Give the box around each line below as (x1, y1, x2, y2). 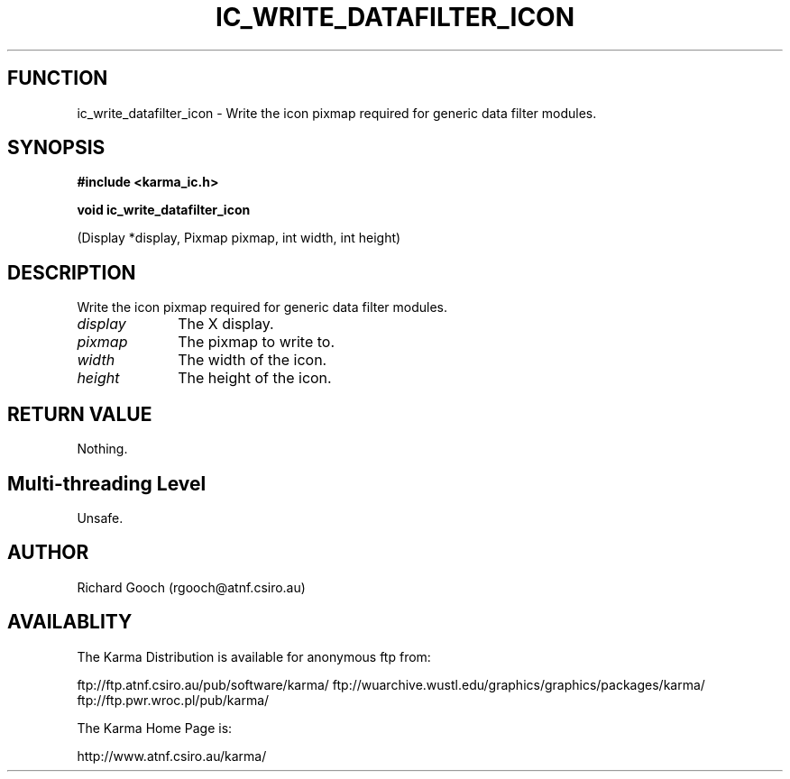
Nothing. (77, 441, 128, 457)
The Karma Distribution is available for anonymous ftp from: (77, 648, 431, 664)
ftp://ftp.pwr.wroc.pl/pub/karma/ (77, 692, 270, 708)
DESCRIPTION (7, 261, 136, 284)
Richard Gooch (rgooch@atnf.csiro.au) (77, 579, 306, 595)
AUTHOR (7, 541, 89, 564)
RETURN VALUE (7, 402, 152, 426)
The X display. (178, 315, 274, 334)
